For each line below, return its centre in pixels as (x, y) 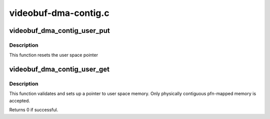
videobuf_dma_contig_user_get (59, 69)
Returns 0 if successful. (34, 110)
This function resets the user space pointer (54, 55)
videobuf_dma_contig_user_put (59, 31)
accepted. (19, 101)
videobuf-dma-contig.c (59, 13)
